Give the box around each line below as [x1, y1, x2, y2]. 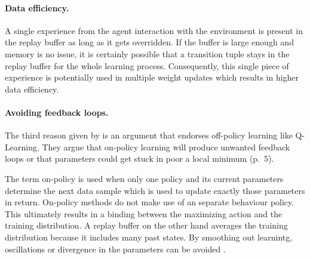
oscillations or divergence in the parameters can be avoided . [5, 242, 226, 255]
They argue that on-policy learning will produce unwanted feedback [42, 140, 290, 153]
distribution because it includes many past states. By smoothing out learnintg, [5, 230, 293, 243]
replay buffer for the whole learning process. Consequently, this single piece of [5, 59, 289, 72]
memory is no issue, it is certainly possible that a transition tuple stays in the [5, 47, 290, 60]
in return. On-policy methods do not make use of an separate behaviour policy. [5, 196, 294, 208]
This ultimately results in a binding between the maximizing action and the [5, 207, 283, 220]
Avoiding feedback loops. [5, 106, 109, 118]
